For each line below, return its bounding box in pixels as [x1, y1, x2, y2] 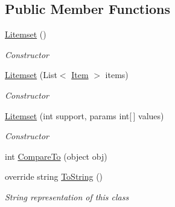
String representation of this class [5, 190, 129, 203]
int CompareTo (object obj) [5, 149, 107, 162]
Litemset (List [5, 68, 57, 81]
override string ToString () [5, 170, 103, 183]
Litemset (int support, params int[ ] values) [5, 109, 164, 122]
